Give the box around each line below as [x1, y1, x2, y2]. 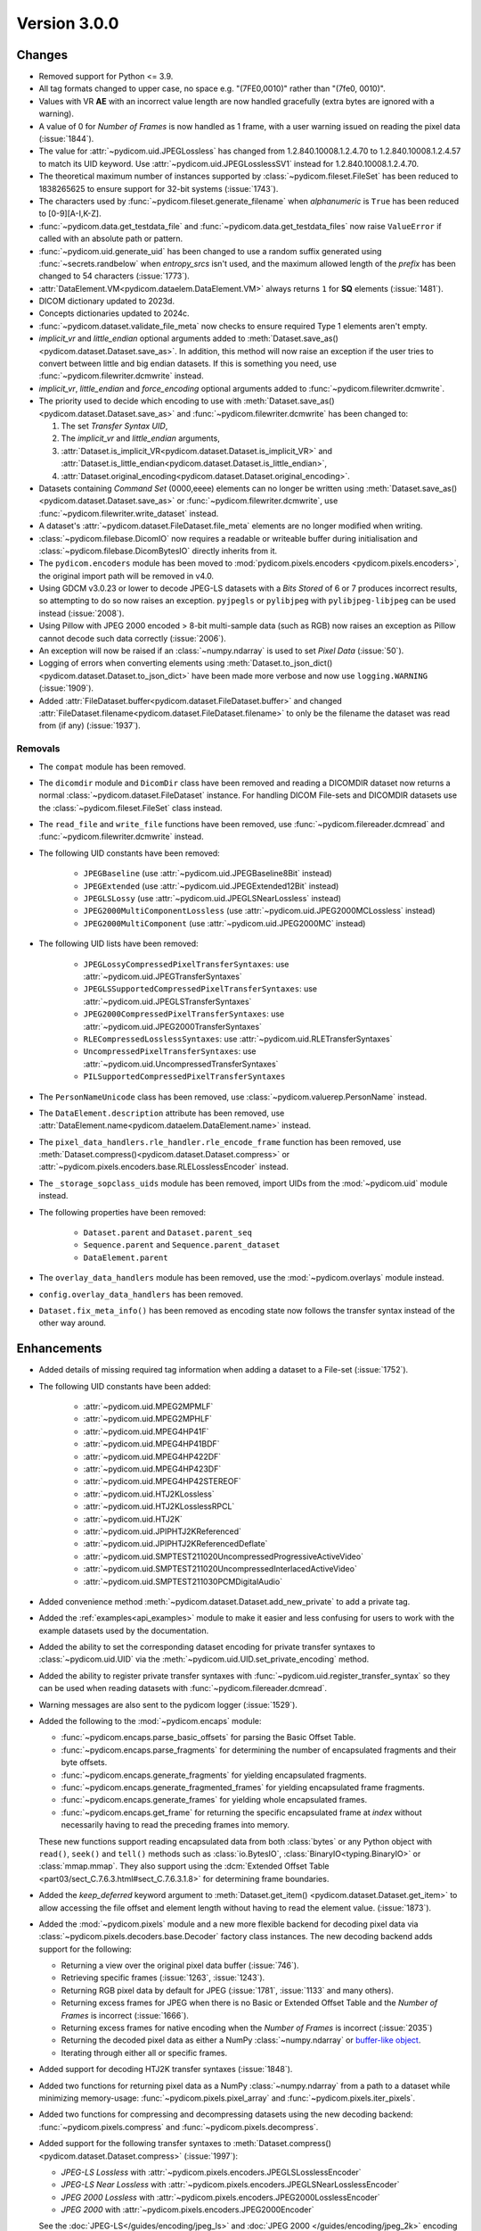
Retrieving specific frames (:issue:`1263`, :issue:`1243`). [61, 1972, 265, 1983]
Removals [16, 742, 61, 755]
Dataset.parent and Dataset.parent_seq [83, 1227, 253, 1238]
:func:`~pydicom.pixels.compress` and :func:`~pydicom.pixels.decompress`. [38, 2121, 319, 2132]
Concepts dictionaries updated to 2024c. [38, 308, 191, 319]
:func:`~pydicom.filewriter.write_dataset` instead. [38, 508, 219, 518]
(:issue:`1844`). [38, 134, 94, 145]
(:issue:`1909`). [38, 683, 94, 693]
